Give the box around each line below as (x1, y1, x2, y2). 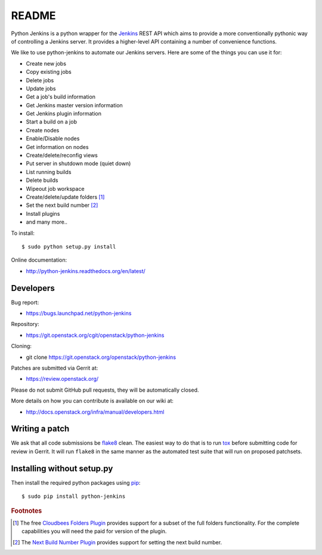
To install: (11, 230, 35, 237)
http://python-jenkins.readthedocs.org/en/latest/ (26, 267, 145, 274)
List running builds (26, 168, 72, 175)
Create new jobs (26, 60, 67, 67)
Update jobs (26, 85, 56, 92)
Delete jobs (26, 76, 54, 83)
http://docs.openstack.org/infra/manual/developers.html (26, 408, 165, 416)
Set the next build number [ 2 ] (26, 201, 98, 209)
